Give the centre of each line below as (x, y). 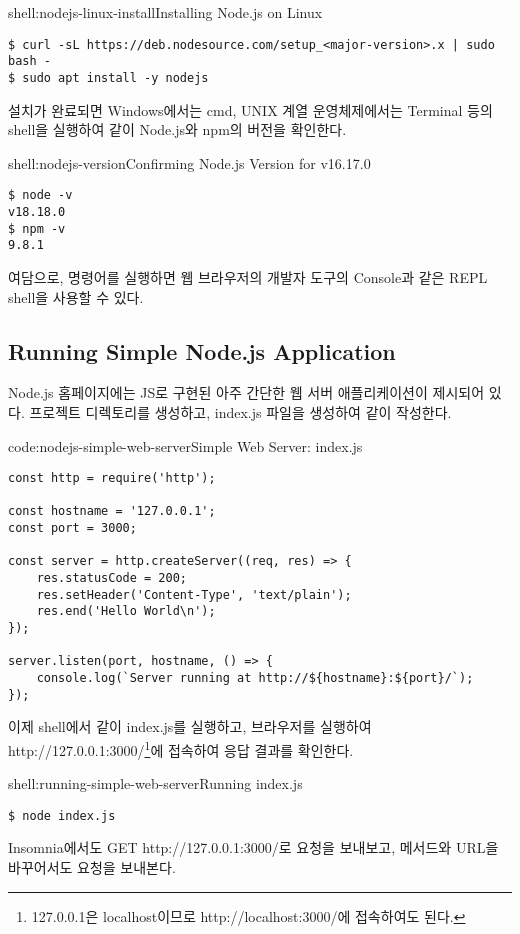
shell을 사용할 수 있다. (76, 296)
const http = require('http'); (112, 478)
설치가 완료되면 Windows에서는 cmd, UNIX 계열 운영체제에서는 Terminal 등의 (250, 109)
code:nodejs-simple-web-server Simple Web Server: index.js (185, 445)
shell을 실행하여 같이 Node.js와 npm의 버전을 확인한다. (177, 129)
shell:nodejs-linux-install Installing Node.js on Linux (165, 12)
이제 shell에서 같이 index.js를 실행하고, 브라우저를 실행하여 (190, 726)
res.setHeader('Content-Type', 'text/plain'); (194, 594)
